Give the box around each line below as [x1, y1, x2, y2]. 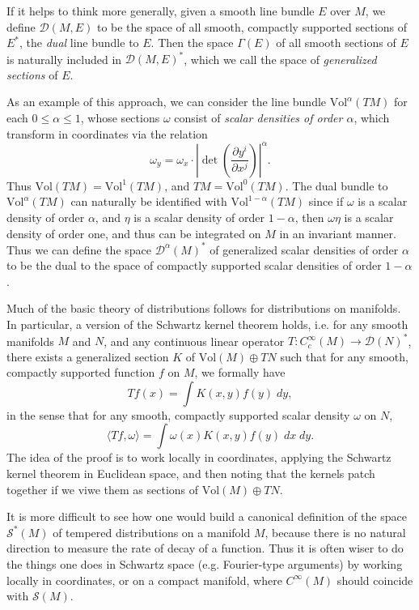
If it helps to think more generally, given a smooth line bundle [6, 2, 315, 19]
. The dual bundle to [285, 177, 388, 194]
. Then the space [150, 34, 234, 51]
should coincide [336, 571, 413, 588]
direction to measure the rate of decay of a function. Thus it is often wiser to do [6, 540, 404, 557]
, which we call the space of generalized [184, 50, 377, 67]
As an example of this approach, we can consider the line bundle [6, 93, 327, 110]
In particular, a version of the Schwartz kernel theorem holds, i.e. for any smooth [6, 316, 408, 332]
